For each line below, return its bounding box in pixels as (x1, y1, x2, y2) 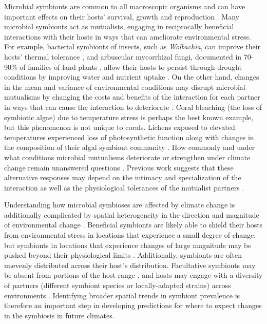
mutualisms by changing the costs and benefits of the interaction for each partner (4, 91, 260, 102)
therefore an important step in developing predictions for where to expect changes (4, 300, 262, 311)
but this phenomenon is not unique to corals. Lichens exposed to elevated (4, 122, 235, 132)
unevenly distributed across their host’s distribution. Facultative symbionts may (4, 259, 256, 270)
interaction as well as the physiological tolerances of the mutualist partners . (4, 182, 244, 193)
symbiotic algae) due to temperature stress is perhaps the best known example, (4, 111, 254, 122)
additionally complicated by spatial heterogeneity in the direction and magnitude (4, 209, 259, 220)
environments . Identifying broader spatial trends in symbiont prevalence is (4, 290, 240, 300)
